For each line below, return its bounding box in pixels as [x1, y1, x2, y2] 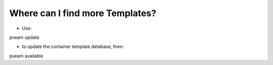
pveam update [9, 34, 40, 40]
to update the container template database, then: [22, 43, 124, 50]
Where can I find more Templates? [9, 8, 157, 19]
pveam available [9, 53, 43, 59]
